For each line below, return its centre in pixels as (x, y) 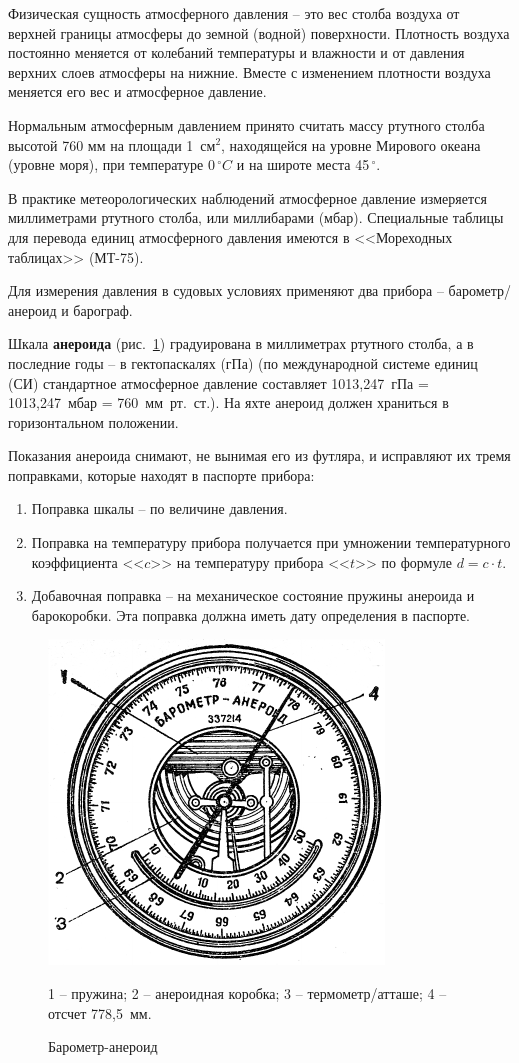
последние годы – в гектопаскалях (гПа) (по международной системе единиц (243, 362)
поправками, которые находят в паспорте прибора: (161, 474)
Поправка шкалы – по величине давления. (159, 508)
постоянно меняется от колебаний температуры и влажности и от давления (236, 52)
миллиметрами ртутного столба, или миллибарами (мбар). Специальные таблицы (256, 217)
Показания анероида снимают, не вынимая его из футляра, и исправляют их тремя (259, 455)
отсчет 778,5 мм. (100, 1012)
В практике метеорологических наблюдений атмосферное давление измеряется (247, 197)
